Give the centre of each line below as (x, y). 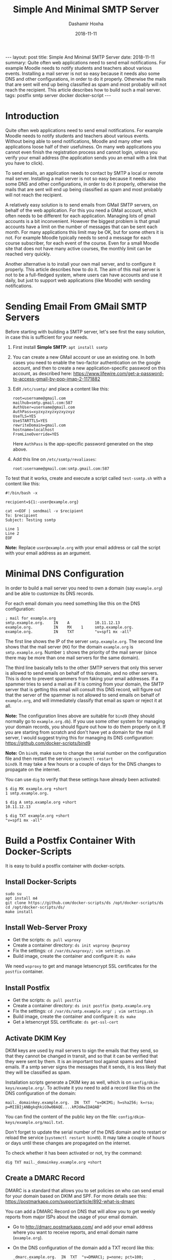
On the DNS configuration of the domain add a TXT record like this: (83, 1248)
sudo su (14, 894)
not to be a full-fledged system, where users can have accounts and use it (84, 275)
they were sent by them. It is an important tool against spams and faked (81, 1061)
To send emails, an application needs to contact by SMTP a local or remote (84, 173)
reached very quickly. (28, 254)
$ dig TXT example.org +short (38, 816)
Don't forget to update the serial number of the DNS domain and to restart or (86, 1132)
